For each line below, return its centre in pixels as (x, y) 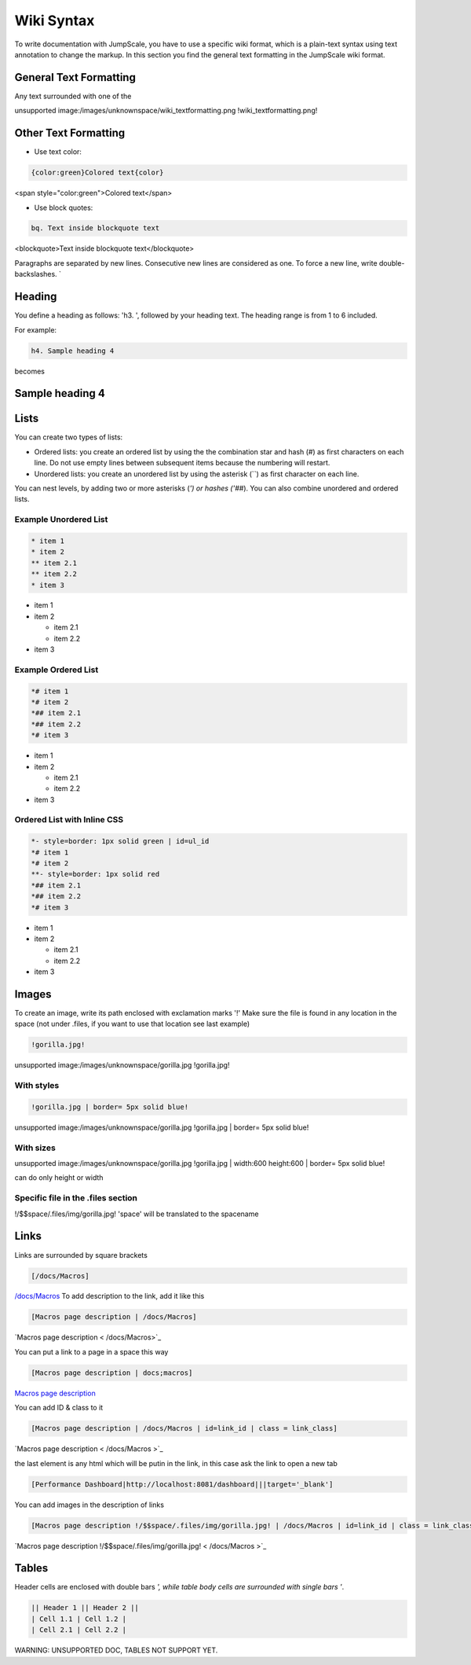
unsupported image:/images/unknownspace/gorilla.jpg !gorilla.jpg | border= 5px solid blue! (162, 1127)
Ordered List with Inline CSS (69, 820)
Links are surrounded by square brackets (81, 1255)
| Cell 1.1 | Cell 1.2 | (79, 1619)
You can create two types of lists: (69, 437)
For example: (36, 329)
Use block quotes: (64, 208)
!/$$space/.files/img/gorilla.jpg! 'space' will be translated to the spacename (137, 1214)
